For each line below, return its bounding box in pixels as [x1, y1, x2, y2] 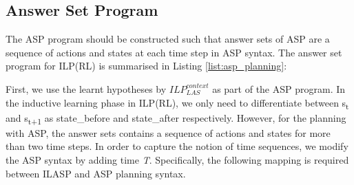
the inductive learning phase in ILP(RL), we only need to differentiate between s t [6, 95, 349, 111]
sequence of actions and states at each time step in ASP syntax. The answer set [6, 45, 342, 59]
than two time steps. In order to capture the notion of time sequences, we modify [6, 139, 348, 153]
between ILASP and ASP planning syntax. [6, 166, 186, 180]
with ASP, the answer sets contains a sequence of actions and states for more [6, 125, 331, 140]
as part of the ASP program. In [212, 81, 346, 96]
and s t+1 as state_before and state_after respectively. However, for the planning [6, 110, 346, 127]
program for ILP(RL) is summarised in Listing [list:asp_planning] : [6, 58, 287, 73]
